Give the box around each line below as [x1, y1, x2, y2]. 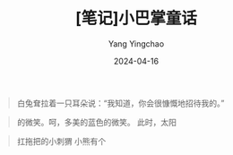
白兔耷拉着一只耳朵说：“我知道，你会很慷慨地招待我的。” [16, 98, 225, 108]
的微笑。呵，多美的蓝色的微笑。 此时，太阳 [16, 116, 177, 127]
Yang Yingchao [108, 38, 165, 49]
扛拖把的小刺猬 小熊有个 [16, 135, 107, 146]
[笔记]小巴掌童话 [74, 8, 198, 29]
